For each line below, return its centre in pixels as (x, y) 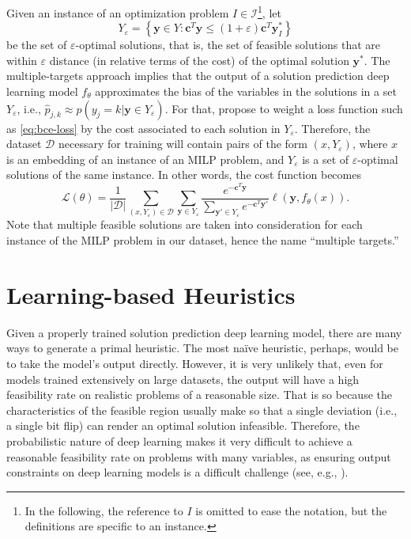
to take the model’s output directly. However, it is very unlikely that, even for (195, 363)
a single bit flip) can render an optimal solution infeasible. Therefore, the (183, 425)
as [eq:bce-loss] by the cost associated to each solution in (143, 128)
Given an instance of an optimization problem (118, 12)
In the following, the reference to (104, 510)
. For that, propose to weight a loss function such (284, 108)
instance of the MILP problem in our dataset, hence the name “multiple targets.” (203, 240)
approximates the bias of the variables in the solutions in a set (246, 91)
